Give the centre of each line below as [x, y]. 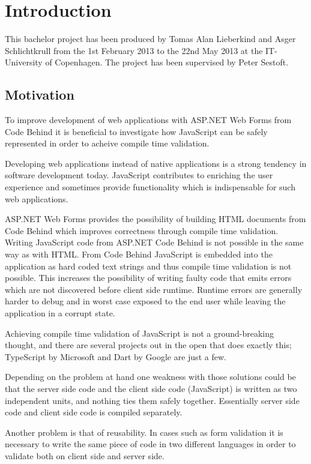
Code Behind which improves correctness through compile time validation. [142, 230]
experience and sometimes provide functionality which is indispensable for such [150, 187]
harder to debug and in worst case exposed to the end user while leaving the [145, 301]
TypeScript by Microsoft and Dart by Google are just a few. [116, 356]
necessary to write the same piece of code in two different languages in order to [150, 444]
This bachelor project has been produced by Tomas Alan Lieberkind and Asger [150, 39]
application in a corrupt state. [60, 313]
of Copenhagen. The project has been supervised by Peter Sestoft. [167, 62]
